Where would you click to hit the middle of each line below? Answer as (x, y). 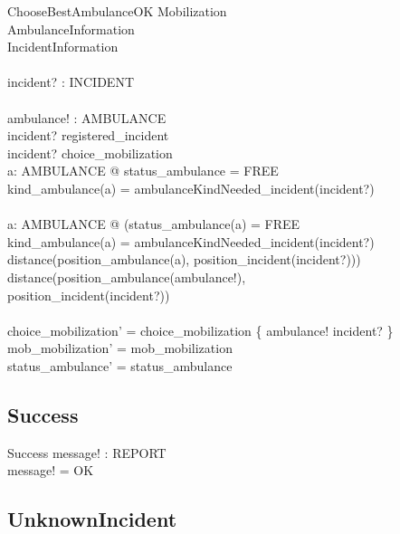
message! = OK (51, 470)
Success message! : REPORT (87, 452)
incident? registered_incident (88, 135)
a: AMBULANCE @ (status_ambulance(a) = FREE (154, 224)
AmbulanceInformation (71, 29)
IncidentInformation (63, 47)
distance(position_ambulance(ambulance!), (127, 277)
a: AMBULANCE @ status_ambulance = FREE (143, 171)
